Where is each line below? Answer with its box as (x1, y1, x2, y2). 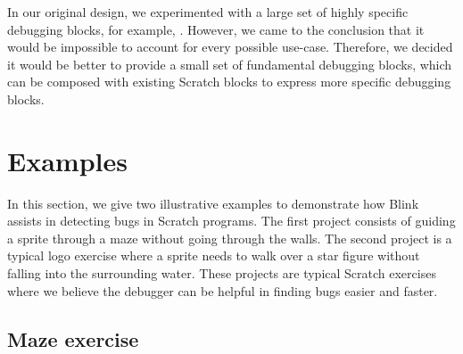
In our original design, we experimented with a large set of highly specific (7, 3, 409, 21)
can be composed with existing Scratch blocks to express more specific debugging (7, 72, 451, 91)
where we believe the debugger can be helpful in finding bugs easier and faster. (7, 281, 438, 300)
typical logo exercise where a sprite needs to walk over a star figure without (7, 246, 420, 265)
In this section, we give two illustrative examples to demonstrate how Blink (7, 193, 419, 212)
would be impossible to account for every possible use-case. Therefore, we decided (7, 37, 453, 56)
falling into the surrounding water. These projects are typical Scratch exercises (7, 264, 436, 283)
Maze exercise (7, 325, 139, 352)
